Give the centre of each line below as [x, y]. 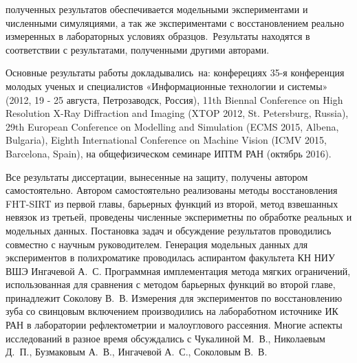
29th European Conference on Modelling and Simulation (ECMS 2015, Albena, [172, 126]
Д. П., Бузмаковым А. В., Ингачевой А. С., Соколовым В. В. [137, 352]
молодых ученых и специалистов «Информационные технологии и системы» [167, 86]
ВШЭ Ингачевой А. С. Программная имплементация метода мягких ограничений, [178, 271]
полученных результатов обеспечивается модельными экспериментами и [157, 9]
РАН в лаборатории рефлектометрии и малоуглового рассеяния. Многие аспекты [174, 325]
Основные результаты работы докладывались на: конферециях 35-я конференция [175, 73]
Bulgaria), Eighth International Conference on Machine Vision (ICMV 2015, [166, 140]
